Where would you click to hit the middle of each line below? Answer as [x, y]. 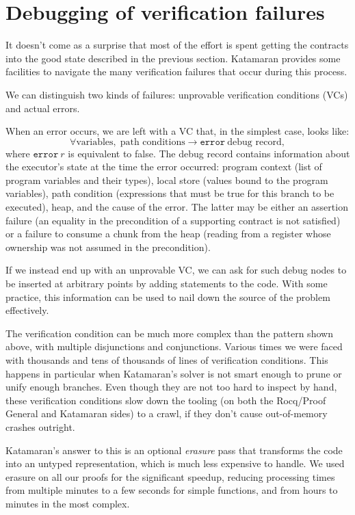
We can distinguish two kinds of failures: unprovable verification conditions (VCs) [177, 94]
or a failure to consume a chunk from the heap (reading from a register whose [168, 234]
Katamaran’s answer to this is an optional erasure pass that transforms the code [174, 450]
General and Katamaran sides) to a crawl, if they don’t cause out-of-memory [167, 413]
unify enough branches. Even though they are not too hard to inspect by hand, [171, 387]
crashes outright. [40, 426]
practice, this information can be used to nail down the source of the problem [168, 296]
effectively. [27, 310]
